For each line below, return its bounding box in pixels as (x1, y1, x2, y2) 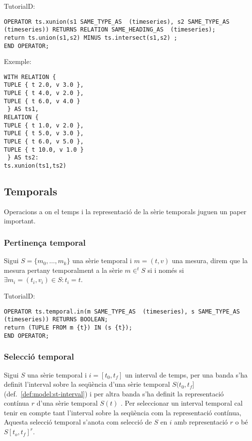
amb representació (174, 417, 228, 427)
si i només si (147, 265, 184, 275)
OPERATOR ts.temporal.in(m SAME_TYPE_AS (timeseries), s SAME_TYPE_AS (4, 308, 240, 315)
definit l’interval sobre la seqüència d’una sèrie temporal (4, 379, 170, 389)
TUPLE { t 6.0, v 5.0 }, (4, 138, 84, 145)
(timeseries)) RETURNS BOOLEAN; (4, 316, 108, 323)
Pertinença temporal (4, 236, 86, 248)
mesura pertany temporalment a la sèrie (4, 265, 123, 275)
